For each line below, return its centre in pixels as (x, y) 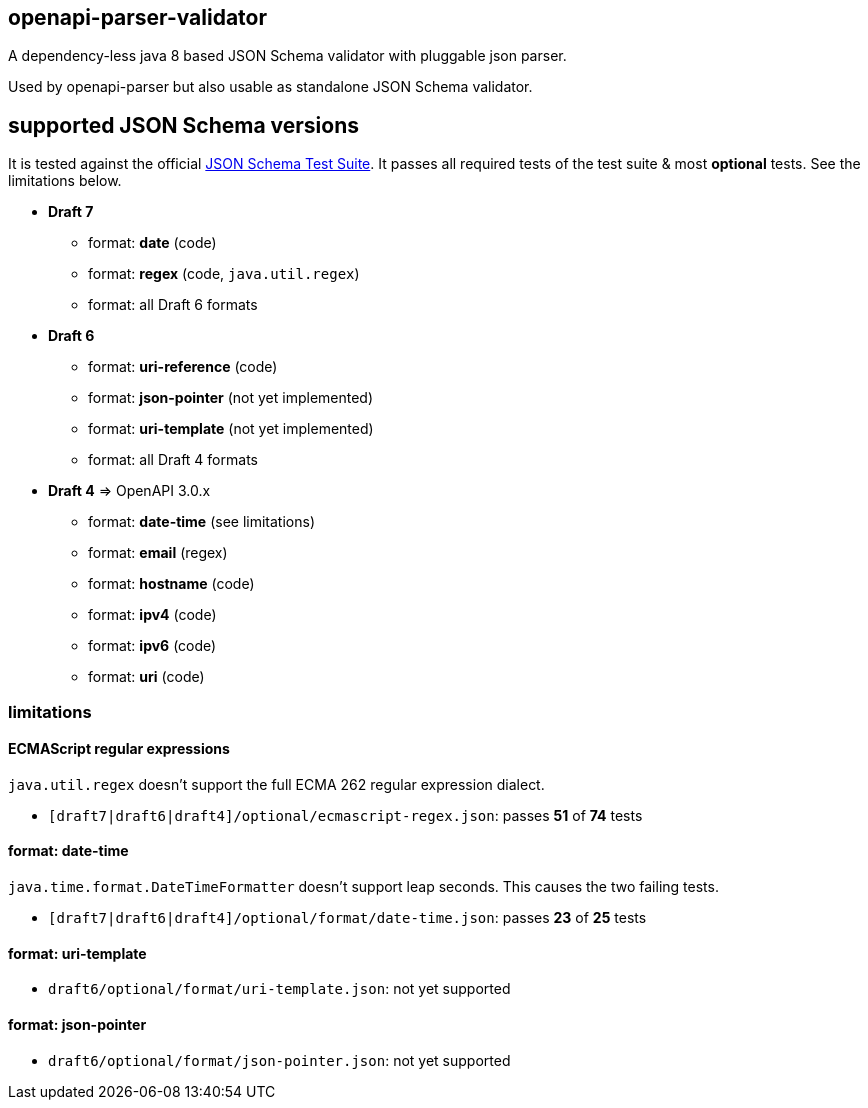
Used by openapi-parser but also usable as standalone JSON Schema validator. (270, 87)
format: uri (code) (146, 677)
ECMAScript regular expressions (119, 749)
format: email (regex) (158, 553)
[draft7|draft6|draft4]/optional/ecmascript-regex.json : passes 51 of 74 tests (345, 815)
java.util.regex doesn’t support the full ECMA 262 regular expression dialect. (276, 784)
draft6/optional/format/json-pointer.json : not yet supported (279, 1060)
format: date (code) (152, 243)
